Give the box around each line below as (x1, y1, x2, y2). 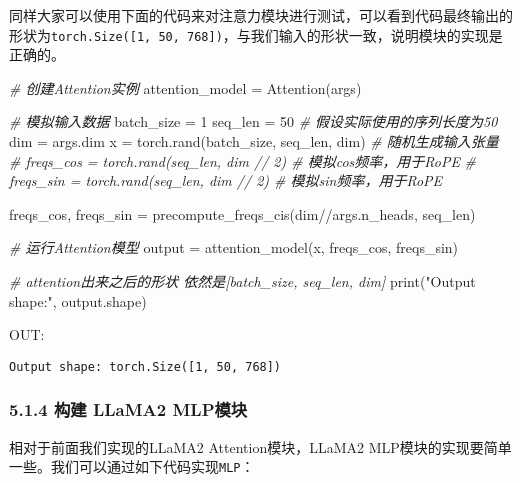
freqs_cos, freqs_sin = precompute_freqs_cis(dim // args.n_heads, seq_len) (9, 203, 476, 224)
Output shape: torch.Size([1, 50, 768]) (9, 359, 282, 374)
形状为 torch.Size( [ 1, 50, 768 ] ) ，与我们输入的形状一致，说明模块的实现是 (9, 24, 503, 45)
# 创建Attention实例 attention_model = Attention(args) (9, 77, 362, 98)
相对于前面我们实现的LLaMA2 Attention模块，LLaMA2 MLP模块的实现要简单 (9, 436, 512, 457)
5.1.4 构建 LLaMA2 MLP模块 (9, 397, 248, 422)
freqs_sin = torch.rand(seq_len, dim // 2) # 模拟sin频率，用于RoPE (9, 170, 443, 191)
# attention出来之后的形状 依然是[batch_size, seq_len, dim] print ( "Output (9, 271, 476, 291)
